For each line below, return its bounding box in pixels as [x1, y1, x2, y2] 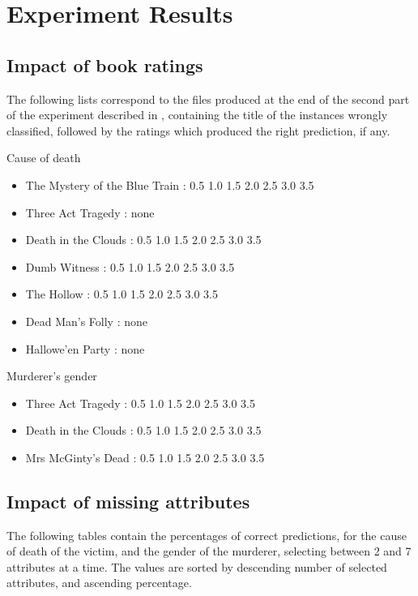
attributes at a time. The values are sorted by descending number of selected [6, 558, 387, 575]
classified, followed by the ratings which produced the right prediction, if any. [6, 122, 390, 139]
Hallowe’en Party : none [25, 340, 145, 357]
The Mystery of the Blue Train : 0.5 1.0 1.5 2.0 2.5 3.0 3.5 [25, 176, 314, 193]
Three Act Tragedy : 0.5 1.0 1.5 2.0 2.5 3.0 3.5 [25, 394, 255, 411]
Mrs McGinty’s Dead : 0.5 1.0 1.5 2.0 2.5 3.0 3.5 [25, 448, 265, 465]
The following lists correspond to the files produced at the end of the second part [6, 90, 410, 107]
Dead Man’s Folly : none [25, 312, 148, 329]
